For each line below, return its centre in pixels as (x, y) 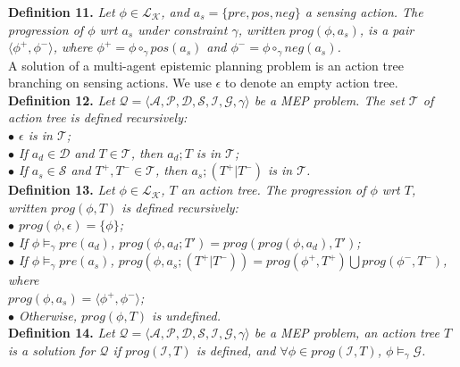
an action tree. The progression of (273, 190)
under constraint (183, 29)
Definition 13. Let (62, 190)
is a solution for (52, 350)
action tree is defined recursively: (98, 117)
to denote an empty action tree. (311, 83)
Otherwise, (48, 315)
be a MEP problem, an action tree (347, 333)
